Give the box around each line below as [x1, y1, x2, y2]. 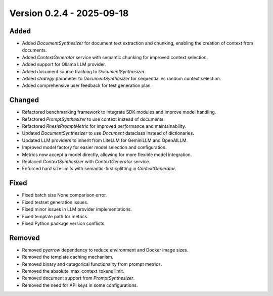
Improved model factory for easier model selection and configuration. [22, 144, 167, 151]
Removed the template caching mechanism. [22, 254, 114, 260]
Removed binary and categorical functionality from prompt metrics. [22, 261, 162, 267]
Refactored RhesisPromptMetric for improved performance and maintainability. [22, 123, 187, 129]
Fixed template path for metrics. [22, 213, 88, 219]
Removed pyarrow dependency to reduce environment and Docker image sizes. [22, 246, 189, 253]
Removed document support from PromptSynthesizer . [22, 275, 135, 281]
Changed [9, 96, 39, 105]
